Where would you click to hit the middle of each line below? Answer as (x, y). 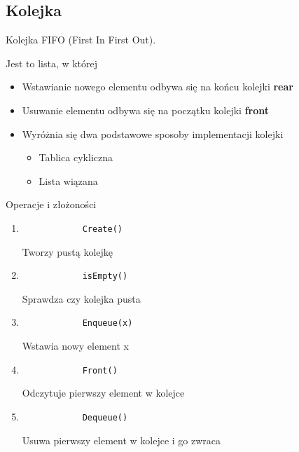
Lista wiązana (68, 180)
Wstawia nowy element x (75, 346)
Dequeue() (105, 417)
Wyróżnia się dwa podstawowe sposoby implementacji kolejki (153, 133)
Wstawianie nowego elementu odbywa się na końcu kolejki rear (158, 87)
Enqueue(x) (107, 323)
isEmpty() (105, 276)
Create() (102, 229)
